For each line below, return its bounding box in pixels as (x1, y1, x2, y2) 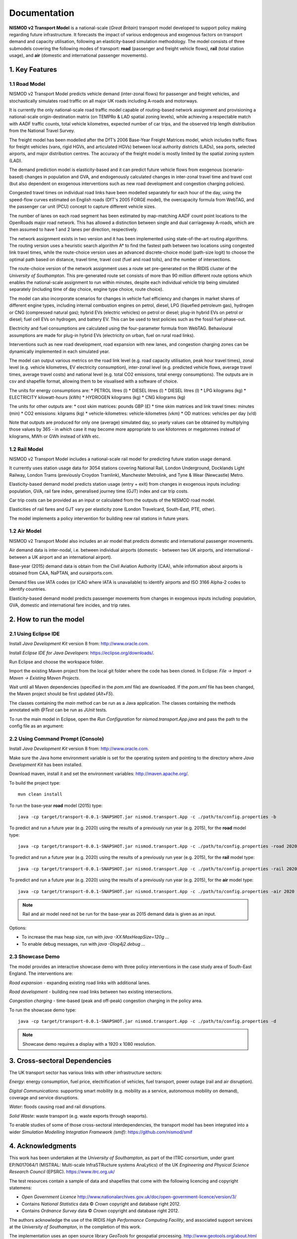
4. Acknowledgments (9, 1142, 77, 1150)
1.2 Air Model (9, 528, 42, 535)
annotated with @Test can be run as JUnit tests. (9, 707, 107, 713)
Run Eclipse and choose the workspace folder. (9, 659, 104, 665)
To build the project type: (9, 780, 60, 786)
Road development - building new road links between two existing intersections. (9, 989, 173, 995)
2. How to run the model (9, 615, 85, 623)
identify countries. (9, 586, 47, 592)
